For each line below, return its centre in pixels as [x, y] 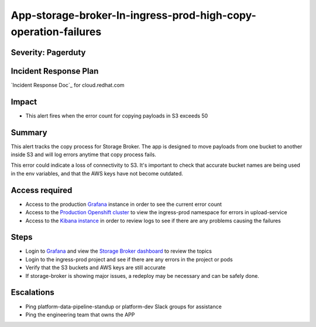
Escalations [33, 292]
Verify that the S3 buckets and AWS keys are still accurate [96, 268]
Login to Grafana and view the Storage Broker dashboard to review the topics [118, 251]
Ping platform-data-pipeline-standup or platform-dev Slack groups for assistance [123, 307]
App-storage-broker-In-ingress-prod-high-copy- [134, 15]
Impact [24, 101]
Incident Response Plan [55, 71]
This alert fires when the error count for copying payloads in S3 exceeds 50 [117, 116]
